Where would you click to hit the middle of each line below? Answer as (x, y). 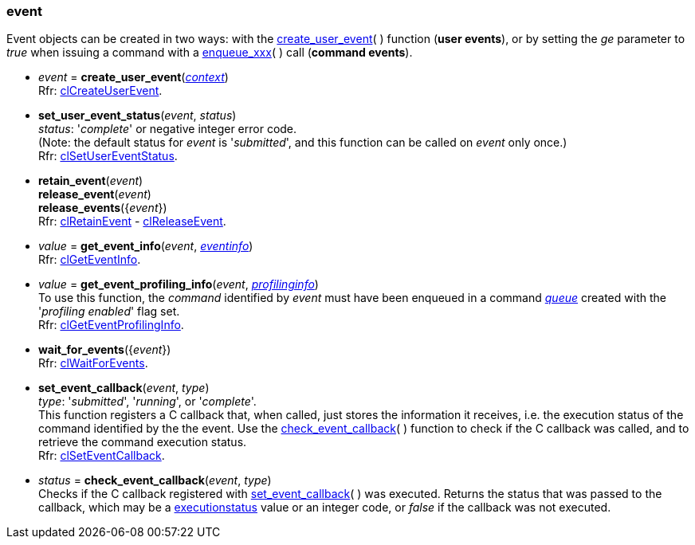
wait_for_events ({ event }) (105, 350)
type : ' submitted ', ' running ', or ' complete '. (147, 402)
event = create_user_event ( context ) (134, 77)
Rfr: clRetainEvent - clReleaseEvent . (132, 222)
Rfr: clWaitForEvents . (93, 363)
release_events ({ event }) (103, 208)
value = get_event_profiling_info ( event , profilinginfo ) (179, 284)
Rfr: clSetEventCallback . (102, 456)
